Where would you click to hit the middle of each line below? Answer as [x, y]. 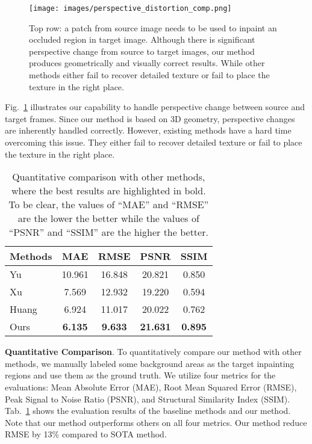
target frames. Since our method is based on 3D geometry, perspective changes [150, 118]
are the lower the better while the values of [108, 218]
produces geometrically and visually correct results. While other [147, 63]
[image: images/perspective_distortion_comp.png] [130, 8]
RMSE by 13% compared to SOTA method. [86, 434]
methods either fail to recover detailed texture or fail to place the [149, 75]
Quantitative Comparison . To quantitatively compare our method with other [153, 352]
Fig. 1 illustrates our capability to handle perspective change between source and [155, 107]
